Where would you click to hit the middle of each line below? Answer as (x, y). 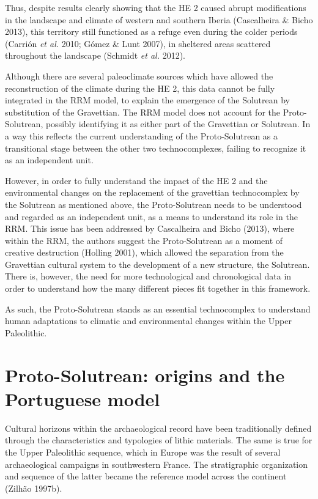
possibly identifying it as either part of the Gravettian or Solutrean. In (178, 124)
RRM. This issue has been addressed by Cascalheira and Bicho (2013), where (150, 228)
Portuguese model (83, 398)
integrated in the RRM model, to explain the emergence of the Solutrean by (148, 100)
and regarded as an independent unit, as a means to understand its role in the (151, 216)
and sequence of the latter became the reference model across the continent (146, 476)
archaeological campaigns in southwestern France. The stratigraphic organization (157, 464)
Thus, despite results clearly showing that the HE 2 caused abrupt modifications (156, 7)
